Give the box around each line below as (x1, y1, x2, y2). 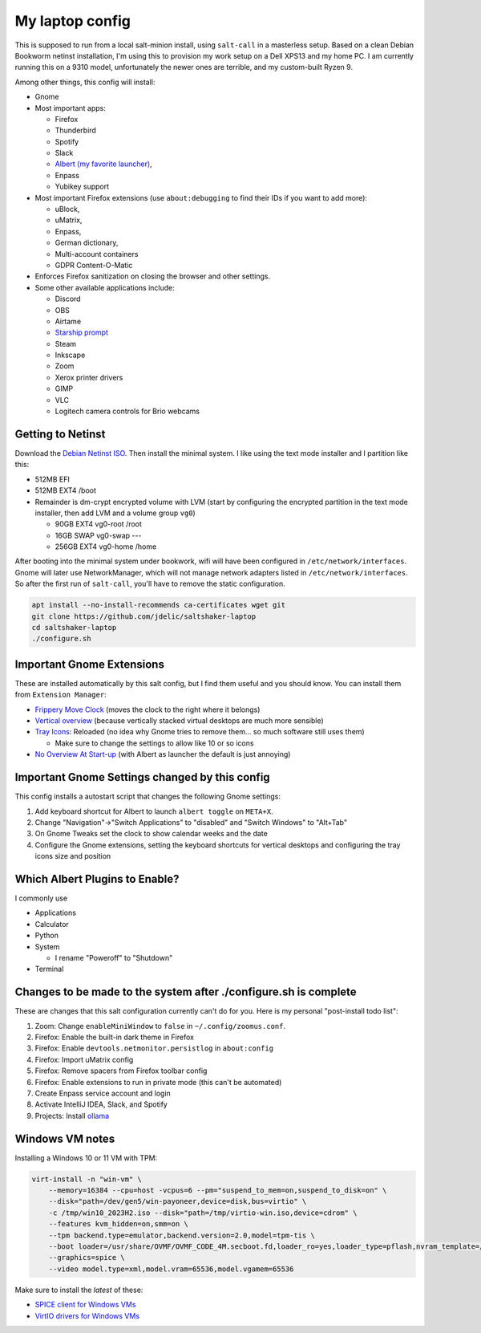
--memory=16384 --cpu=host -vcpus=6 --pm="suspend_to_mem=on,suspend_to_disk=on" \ (48, 1186, 387, 1195)
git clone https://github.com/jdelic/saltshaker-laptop (31, 612, 257, 621)
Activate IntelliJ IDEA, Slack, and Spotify (34, 1099, 168, 1109)
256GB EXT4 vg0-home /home (55, 542, 157, 551)
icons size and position (34, 851, 111, 861)
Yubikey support (55, 181, 110, 192)
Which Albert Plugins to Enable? (14, 872, 180, 886)
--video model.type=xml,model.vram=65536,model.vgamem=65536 (48, 1264, 294, 1274)
